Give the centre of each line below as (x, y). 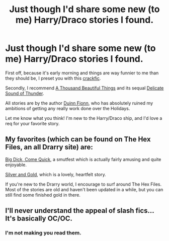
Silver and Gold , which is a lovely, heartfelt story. (56, 174)
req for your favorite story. (32, 123)
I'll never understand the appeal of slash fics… (80, 211)
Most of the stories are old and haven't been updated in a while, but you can (84, 189)
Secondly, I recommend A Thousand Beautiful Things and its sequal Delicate (84, 88)
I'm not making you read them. (43, 233)
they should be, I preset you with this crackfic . (53, 78)
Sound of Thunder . (25, 93)
